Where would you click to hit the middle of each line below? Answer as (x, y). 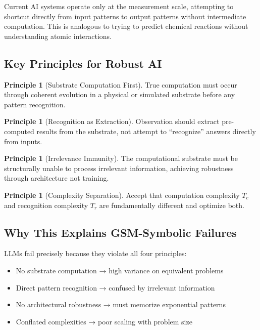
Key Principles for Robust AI (83, 63)
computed (19, 131)
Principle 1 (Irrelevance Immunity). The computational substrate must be (121, 158)
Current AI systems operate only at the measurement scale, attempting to (119, 6)
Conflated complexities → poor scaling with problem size (104, 321)
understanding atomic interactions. (58, 36)
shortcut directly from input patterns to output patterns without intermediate (125, 16)
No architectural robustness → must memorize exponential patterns (121, 304)
